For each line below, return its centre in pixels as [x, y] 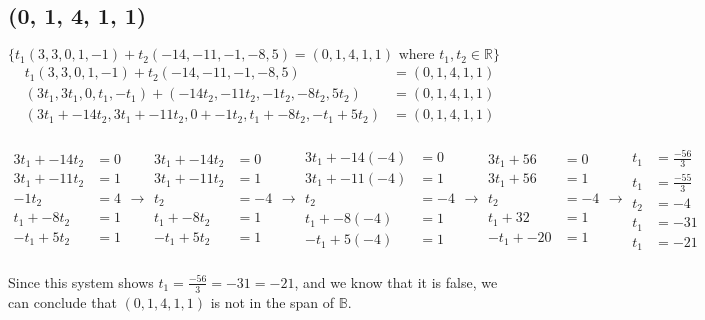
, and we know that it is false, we [396, 281]
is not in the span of [272, 301]
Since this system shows [81, 281]
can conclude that [62, 301]
